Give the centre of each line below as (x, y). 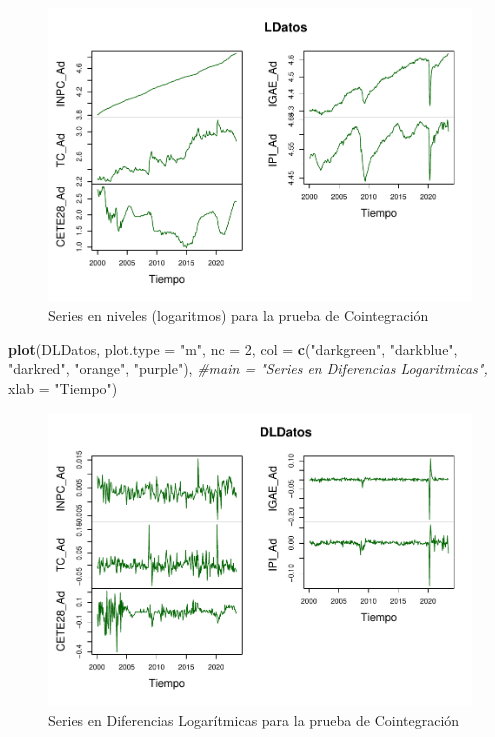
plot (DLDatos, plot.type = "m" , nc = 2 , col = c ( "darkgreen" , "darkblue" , (233, 348)
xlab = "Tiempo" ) (63, 387)
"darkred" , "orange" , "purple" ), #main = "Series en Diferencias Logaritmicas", (248, 368)
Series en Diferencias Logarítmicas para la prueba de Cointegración (254, 719)
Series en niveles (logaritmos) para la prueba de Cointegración (238, 315)
